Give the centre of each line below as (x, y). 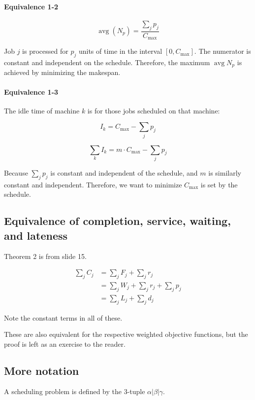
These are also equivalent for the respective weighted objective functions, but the (126, 334)
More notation (42, 370)
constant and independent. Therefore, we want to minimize (93, 184)
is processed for (45, 51)
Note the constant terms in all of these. (63, 317)
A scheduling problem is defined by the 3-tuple (75, 391)
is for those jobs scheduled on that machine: (154, 110)
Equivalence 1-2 (31, 6)
